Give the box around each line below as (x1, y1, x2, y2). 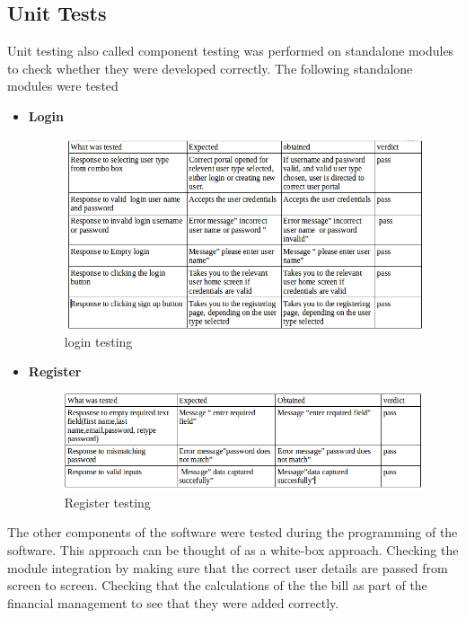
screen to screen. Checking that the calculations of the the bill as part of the (7, 576, 427, 595)
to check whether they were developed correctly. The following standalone (7, 58, 413, 77)
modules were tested (7, 76, 119, 95)
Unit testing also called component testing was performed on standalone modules (7, 41, 454, 60)
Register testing (64, 492, 151, 511)
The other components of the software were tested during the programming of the (7, 523, 458, 542)
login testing (64, 331, 133, 350)
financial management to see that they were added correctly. (7, 593, 339, 612)
